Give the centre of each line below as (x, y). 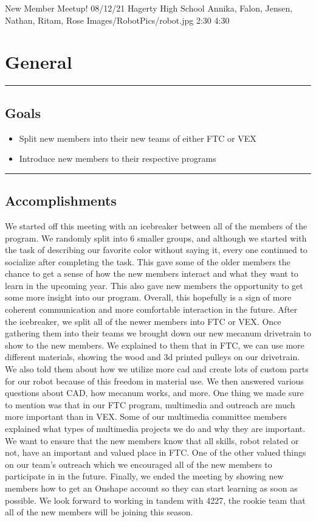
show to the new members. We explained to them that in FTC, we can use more (155, 345)
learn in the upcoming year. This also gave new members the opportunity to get (154, 285)
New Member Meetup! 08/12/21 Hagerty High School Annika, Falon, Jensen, (149, 8)
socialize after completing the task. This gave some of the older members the (148, 261)
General (39, 62)
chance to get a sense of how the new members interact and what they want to (152, 273)
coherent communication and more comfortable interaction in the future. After (151, 309)
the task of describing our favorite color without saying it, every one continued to (156, 250)
